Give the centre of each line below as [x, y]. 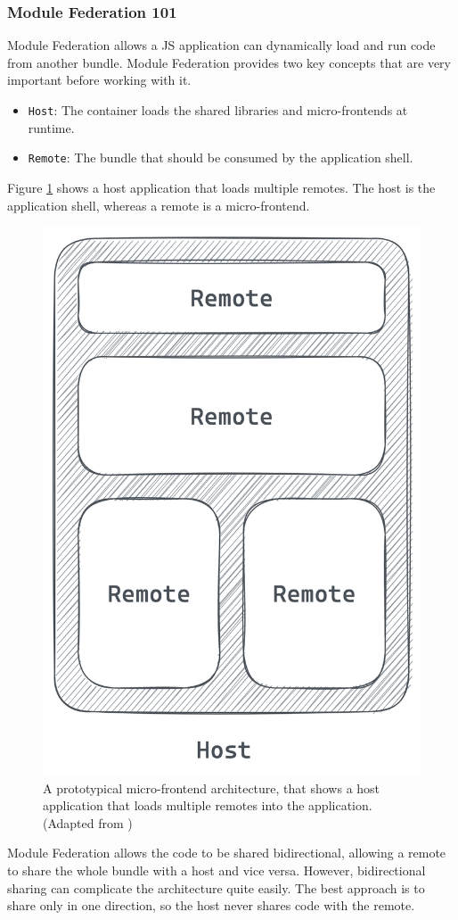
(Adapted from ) [88, 822]
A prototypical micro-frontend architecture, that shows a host [212, 787]
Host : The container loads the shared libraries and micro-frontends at [218, 110]
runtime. [51, 127]
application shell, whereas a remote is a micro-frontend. [159, 205]
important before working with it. [99, 80]
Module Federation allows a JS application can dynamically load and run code [221, 45]
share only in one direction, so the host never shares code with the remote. [211, 905]
